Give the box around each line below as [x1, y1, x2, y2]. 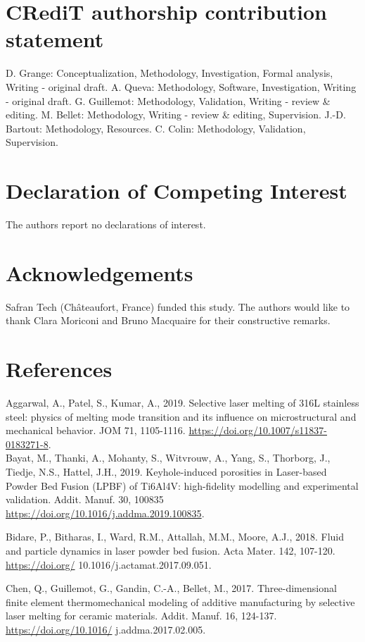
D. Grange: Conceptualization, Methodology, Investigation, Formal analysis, [6, 66, 333, 80]
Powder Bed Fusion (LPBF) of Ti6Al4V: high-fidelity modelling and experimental [6, 478, 359, 493]
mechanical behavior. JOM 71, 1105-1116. [6, 423, 186, 438]
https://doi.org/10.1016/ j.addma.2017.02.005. [6, 622, 206, 636]
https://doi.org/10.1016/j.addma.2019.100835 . [6, 505, 205, 520]
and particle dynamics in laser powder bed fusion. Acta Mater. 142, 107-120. [6, 543, 335, 557]
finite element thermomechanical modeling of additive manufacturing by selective [6, 594, 355, 609]
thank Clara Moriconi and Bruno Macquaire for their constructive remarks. [6, 313, 331, 328]
